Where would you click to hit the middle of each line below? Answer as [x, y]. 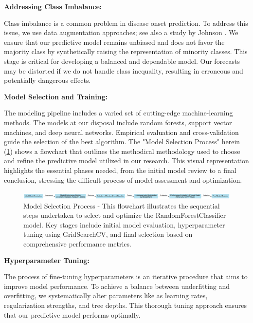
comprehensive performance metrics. [77, 244]
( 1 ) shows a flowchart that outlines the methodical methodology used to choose [122, 151]
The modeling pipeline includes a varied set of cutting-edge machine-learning [118, 113]
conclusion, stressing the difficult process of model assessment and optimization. [123, 180]
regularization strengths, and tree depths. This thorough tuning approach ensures [125, 305]
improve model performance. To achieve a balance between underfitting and [117, 286]
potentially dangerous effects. [47, 80]
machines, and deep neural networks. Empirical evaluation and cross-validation [121, 132]
